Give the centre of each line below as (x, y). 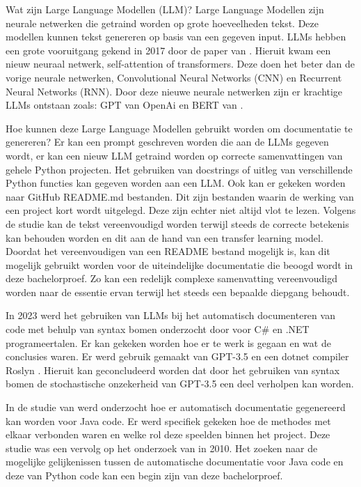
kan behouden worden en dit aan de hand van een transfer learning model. (165, 237)
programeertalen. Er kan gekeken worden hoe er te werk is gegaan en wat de (168, 342)
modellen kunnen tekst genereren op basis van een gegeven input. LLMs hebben (176, 37)
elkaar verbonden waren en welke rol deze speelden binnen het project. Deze (168, 434)
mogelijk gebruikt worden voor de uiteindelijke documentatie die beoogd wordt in (179, 264)
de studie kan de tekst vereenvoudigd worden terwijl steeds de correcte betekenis (177, 223)
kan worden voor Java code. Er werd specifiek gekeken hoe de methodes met (168, 420)
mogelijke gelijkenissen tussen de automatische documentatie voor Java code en (175, 462)
